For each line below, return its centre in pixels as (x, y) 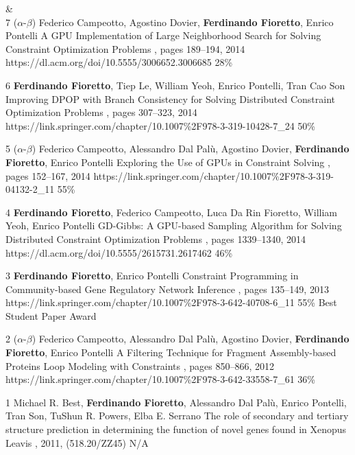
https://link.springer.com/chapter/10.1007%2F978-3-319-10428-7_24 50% (160, 125)
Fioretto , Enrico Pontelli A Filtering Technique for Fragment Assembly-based (171, 352)
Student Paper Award (51, 315)
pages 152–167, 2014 (48, 175)
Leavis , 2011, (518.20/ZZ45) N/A (77, 442)
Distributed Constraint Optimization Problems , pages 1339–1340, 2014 (156, 238)
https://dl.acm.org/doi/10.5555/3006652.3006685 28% (119, 62)
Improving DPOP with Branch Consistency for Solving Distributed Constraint (171, 98)
